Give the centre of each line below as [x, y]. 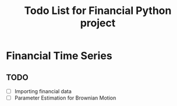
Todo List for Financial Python [98, 11]
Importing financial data [43, 91]
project [98, 23]
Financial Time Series [59, 56]
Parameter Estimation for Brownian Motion [65, 98]
